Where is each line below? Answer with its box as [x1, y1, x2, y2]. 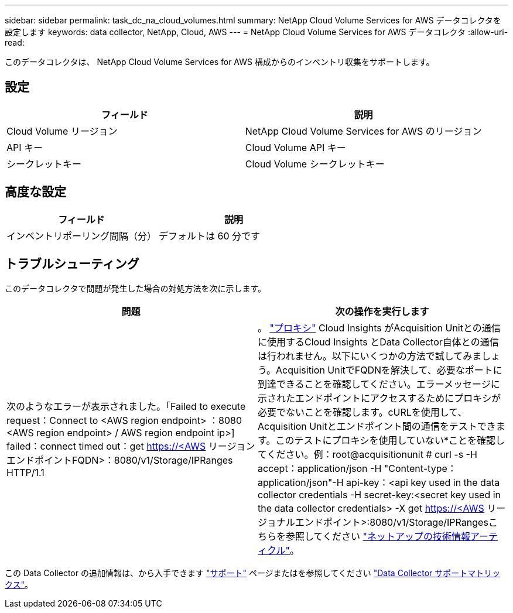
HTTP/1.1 [6, 466, 45, 478]
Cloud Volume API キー [245, 141, 346, 153]
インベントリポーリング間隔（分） [6, 230, 157, 242]
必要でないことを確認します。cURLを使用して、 [258, 406, 467, 418]
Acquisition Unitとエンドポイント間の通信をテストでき [258, 420, 496, 432]
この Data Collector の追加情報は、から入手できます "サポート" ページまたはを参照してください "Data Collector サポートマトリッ [5, 567, 501, 578]
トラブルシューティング [5, 256, 139, 272]
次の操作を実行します [335, 305, 429, 317]
